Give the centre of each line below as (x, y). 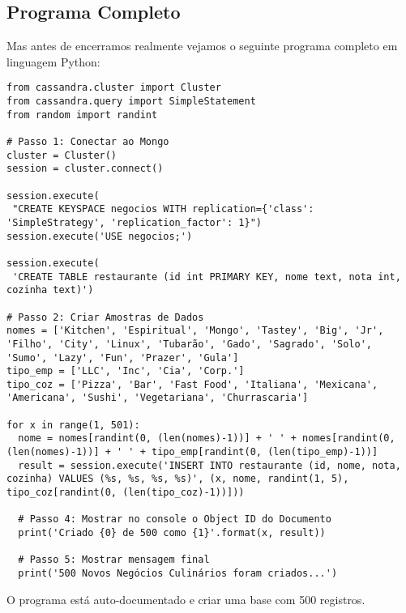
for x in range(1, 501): (73, 425)
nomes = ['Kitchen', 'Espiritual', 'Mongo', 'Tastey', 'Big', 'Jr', (195, 331)
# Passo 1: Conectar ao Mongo (88, 142)
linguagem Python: (53, 61)
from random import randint (82, 115)
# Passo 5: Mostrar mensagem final (114, 560)
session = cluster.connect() (85, 169)
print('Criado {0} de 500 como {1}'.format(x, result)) (172, 533)
